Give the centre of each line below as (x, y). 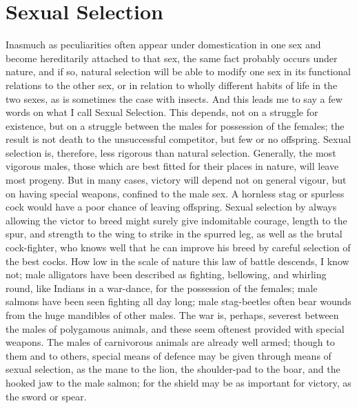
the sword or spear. (46, 396)
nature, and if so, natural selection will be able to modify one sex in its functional (178, 71)
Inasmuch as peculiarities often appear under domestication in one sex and (163, 45)
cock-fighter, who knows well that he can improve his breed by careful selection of (178, 247)
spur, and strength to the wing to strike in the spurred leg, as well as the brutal (174, 234)
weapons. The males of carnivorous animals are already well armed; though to (170, 342)
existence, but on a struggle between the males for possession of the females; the (175, 125)
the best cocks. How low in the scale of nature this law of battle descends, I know (177, 261)
